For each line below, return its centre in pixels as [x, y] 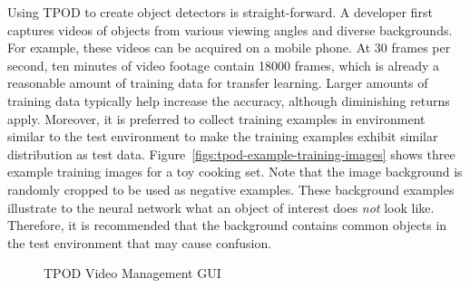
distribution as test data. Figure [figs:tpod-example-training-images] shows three [231, 154]
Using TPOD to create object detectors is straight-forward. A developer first [220, 12]
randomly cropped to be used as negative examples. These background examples [231, 189]
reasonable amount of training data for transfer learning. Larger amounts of [218, 83]
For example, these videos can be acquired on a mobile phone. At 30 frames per [229, 48]
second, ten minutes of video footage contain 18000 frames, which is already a [223, 65]
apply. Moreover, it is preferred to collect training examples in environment [216, 118]
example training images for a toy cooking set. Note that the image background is [235, 172]
